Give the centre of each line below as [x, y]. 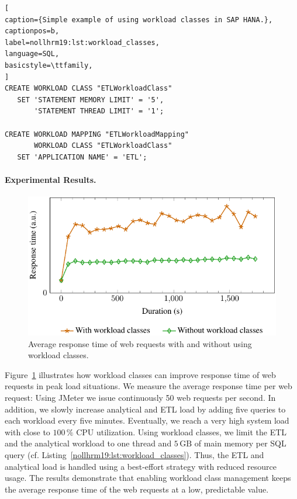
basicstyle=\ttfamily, [49, 65]
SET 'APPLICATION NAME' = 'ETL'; [82, 157]
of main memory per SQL [240, 443]
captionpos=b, [32, 31]
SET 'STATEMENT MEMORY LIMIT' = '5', [91, 100]
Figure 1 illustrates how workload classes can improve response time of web [140, 374]
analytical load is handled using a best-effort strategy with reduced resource [141, 466]
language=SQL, [32, 54]
